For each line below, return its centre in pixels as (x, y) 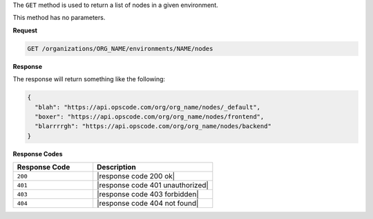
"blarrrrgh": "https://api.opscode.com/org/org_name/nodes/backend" (153, 126)
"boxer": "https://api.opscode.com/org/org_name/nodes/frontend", (150, 116)
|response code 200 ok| (136, 176)
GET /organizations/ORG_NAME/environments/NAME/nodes (120, 49)
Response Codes (38, 154)
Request (25, 30)
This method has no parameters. (59, 18)
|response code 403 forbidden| (148, 194)
